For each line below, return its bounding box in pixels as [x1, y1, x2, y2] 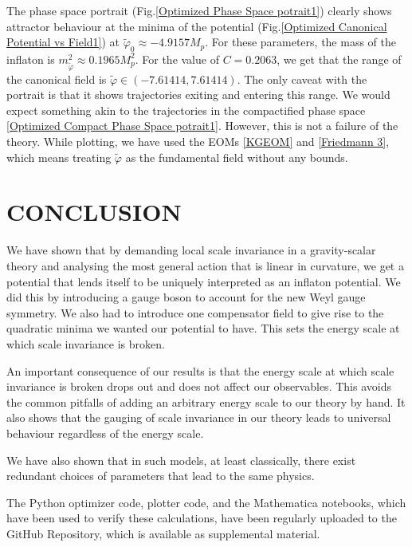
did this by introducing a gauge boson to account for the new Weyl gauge [6, 289, 366, 305]
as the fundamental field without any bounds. [125, 148, 348, 165]
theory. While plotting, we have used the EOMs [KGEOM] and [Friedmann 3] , [6, 133, 390, 150]
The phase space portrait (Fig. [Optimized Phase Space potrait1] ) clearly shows [6, 2, 392, 18]
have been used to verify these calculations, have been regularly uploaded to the [6, 510, 397, 526]
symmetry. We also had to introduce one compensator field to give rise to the [6, 304, 384, 321]
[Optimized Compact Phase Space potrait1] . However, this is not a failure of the [6, 117, 398, 134]
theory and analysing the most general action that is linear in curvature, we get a [6, 257, 404, 273]
